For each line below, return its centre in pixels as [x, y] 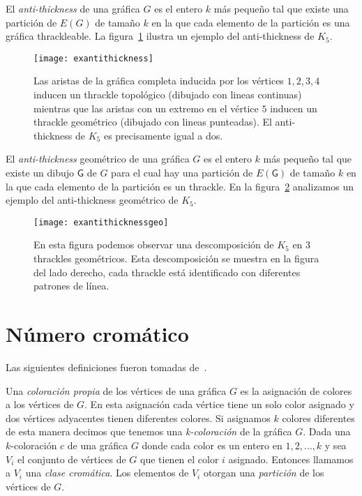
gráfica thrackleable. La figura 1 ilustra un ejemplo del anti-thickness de [160, 36]
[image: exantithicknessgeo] [101, 222]
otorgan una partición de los [264, 473]
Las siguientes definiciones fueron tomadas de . [106, 367]
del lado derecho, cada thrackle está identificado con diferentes [167, 272]
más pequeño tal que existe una [281, 8]
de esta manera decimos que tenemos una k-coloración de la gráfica [149, 431]
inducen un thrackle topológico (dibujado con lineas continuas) [168, 95]
